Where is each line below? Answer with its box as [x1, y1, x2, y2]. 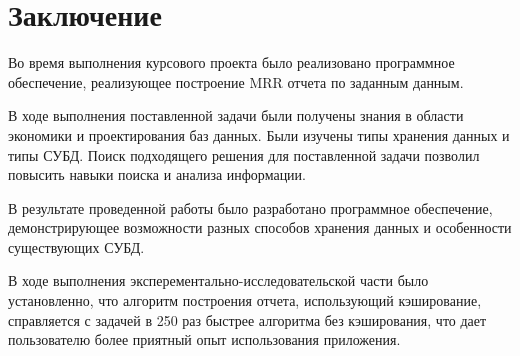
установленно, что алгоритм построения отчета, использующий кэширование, [8, 290, 482, 311]
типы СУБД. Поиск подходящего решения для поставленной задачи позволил [8, 144, 480, 165]
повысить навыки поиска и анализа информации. [8, 164, 306, 185]
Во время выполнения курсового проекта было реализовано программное [8, 52, 455, 73]
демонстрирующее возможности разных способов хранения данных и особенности [8, 217, 512, 238]
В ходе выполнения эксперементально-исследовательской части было [8, 270, 429, 291]
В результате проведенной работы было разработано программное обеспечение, [8, 197, 493, 218]
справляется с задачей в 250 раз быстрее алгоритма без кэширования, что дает [8, 309, 487, 330]
